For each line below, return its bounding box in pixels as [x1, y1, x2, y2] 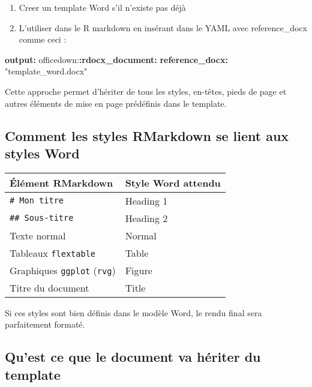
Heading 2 [125, 211, 168, 225]
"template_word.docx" [5, 65, 88, 77]
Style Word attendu [125, 175, 221, 190]
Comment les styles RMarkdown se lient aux [5, 126, 289, 145]
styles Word [5, 143, 80, 162]
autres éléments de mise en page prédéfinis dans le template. [5, 97, 227, 109]
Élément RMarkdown [10, 175, 113, 190]
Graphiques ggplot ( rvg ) [10, 263, 116, 277]
